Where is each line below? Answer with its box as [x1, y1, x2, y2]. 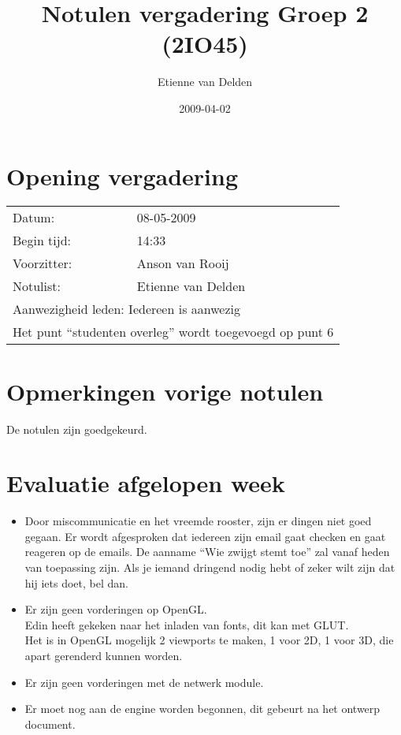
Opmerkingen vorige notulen [6, 375, 324, 407]
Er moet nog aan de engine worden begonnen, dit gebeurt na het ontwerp [24, 700, 381, 717]
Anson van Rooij [136, 254, 229, 273]
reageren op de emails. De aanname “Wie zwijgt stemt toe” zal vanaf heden [24, 543, 390, 560]
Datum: [13, 208, 55, 227]
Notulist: [13, 277, 61, 296]
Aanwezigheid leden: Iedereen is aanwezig [13, 300, 240, 319]
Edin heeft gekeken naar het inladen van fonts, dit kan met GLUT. [24, 616, 349, 632]
